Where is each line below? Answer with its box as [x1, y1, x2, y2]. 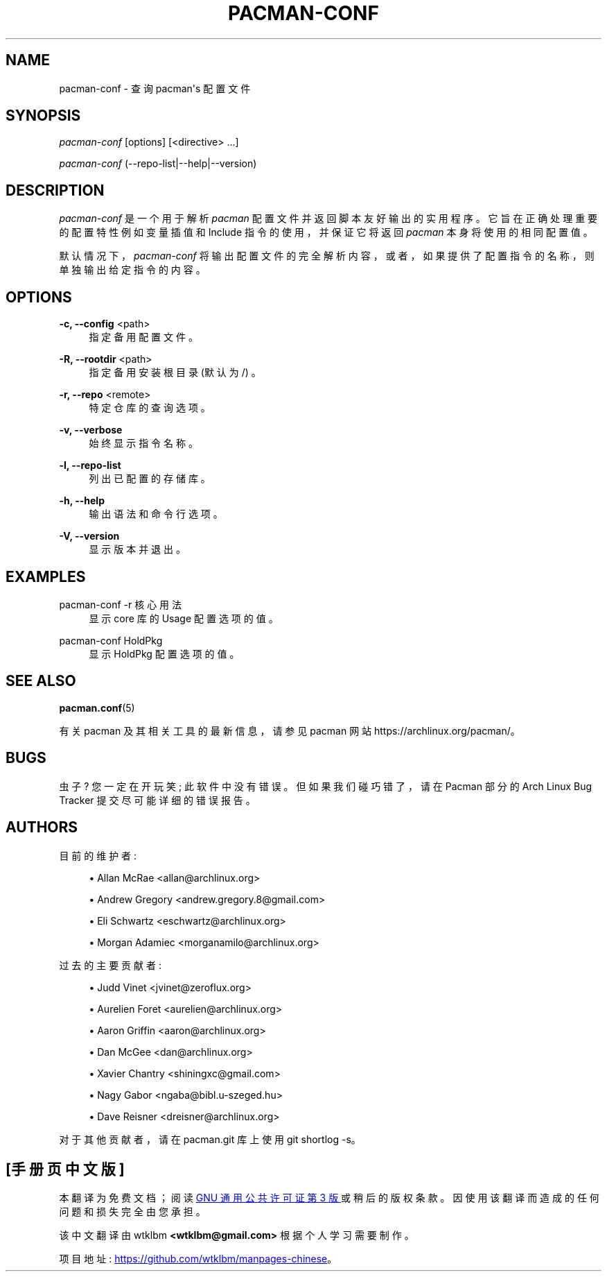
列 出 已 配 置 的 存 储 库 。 [89, 472, 211, 485]
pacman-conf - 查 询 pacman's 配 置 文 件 [59, 82, 251, 94]
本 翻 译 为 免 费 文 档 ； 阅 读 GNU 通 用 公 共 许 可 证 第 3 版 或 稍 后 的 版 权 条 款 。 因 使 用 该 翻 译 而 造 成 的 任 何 [59, 1192, 599, 1204]
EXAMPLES [6, 567, 86, 585]
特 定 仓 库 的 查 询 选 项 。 [89, 402, 211, 414]
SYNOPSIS [6, 107, 81, 125]
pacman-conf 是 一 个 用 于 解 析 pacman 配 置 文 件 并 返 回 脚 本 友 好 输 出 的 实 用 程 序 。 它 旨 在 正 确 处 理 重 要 [59, 212, 598, 225]
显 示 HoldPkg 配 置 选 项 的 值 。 [89, 647, 240, 660]
